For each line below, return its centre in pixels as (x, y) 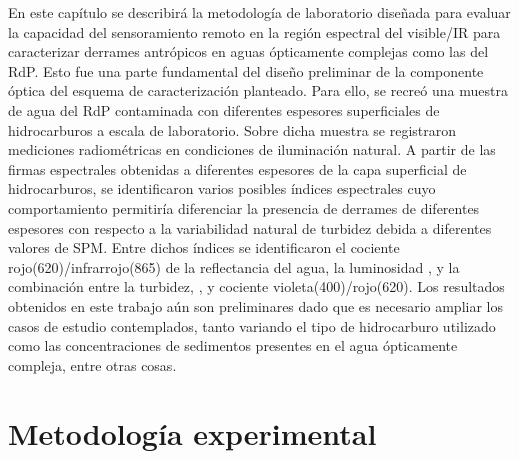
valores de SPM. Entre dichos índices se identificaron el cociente (204, 247)
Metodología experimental (192, 433)
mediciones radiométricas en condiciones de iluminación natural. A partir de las (252, 149)
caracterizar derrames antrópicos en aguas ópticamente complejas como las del (248, 51)
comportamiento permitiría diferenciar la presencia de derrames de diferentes (244, 207)
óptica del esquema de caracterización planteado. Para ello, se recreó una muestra (258, 90)
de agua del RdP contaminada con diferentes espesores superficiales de (224, 109)
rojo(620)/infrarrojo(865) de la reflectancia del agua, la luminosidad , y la (234, 266)
